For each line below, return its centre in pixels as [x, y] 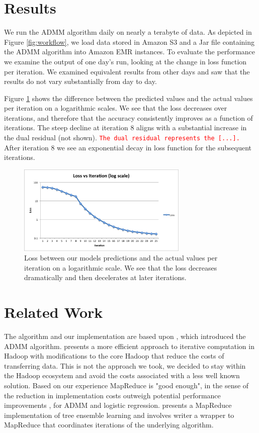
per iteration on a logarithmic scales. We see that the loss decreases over [116, 108]
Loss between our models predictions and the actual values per [121, 258]
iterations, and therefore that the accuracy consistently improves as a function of [128, 117]
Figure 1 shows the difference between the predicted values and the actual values [128, 98]
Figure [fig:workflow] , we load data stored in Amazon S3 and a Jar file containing [129, 41]
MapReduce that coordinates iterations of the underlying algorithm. [109, 425]
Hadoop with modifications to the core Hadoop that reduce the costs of [114, 356]
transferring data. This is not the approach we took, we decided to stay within [125, 365]
